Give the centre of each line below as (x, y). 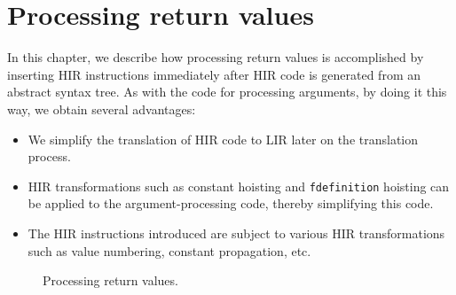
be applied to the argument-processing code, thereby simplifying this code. (231, 203)
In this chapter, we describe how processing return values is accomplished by (216, 57)
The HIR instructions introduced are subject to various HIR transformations (236, 233)
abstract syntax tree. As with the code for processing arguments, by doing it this (227, 92)
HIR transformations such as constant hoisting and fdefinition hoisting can (239, 186)
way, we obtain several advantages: (102, 109)
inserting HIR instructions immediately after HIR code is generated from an (214, 74)
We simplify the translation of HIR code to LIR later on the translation (223, 139)
